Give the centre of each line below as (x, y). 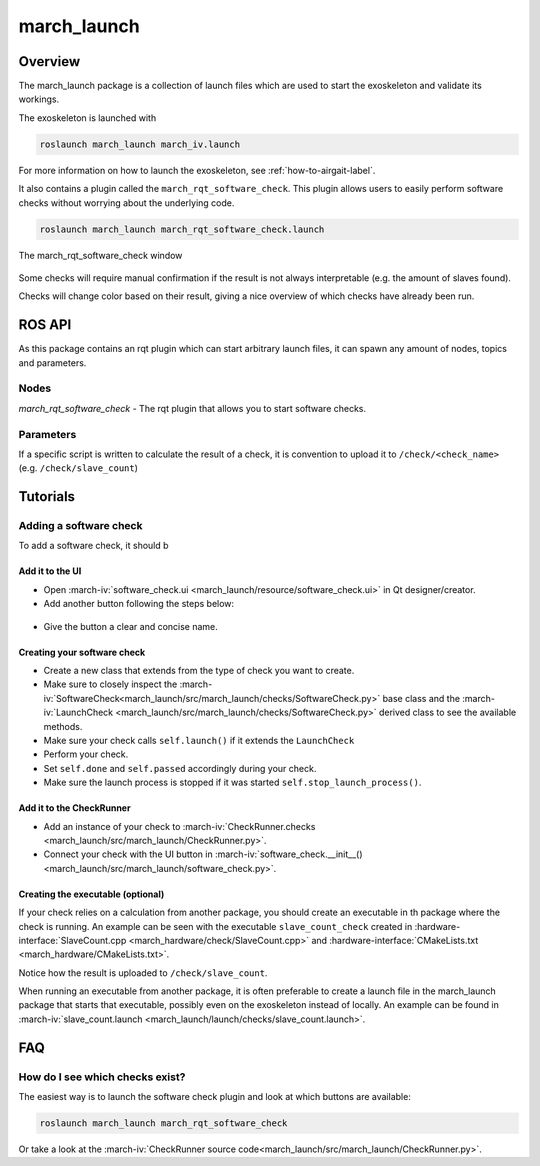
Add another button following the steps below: (139, 604)
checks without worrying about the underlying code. (126, 202)
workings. (39, 99)
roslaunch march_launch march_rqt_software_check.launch (182, 229)
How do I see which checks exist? (102, 1077)
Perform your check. (86, 754)
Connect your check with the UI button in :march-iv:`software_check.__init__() (203, 854)
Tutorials (46, 496)
